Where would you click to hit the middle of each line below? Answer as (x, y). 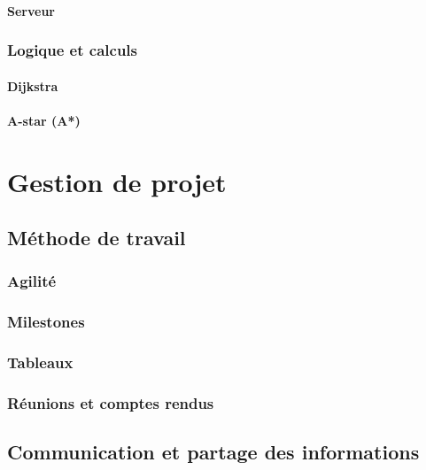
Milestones (46, 322)
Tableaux (40, 362)
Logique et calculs (73, 50)
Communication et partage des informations (213, 452)
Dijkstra (33, 85)
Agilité (32, 281)
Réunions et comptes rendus (111, 403)
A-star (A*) (44, 120)
